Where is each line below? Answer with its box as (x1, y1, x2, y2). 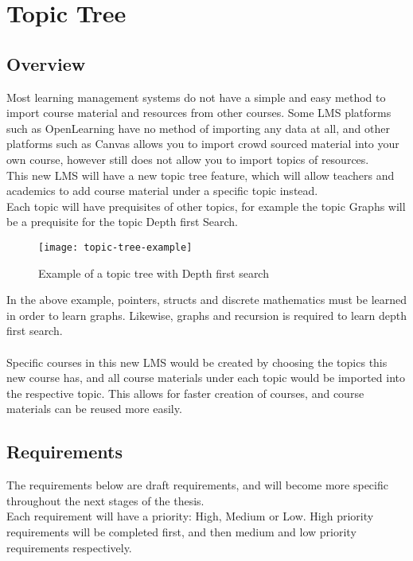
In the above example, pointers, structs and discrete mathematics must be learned (6, 291, 407, 308)
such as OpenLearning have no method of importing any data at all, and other (6, 119, 390, 136)
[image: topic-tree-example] (38, 241, 193, 253)
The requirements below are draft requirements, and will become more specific (6, 477, 388, 493)
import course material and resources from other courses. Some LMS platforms (6, 104, 392, 121)
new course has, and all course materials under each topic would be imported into (6, 369, 405, 386)
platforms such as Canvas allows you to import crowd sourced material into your (6, 135, 399, 152)
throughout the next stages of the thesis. (6, 492, 205, 508)
